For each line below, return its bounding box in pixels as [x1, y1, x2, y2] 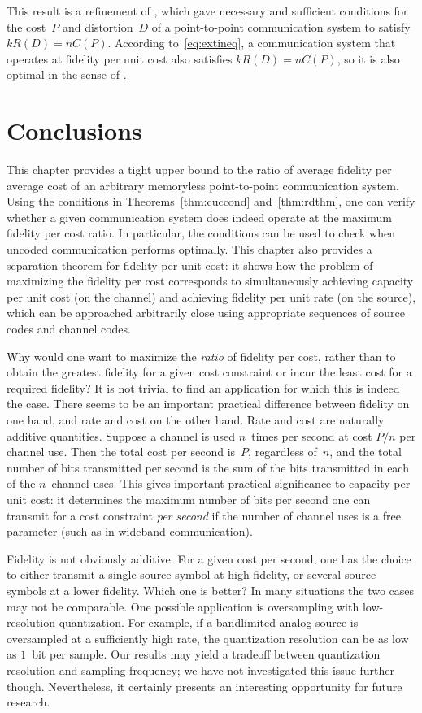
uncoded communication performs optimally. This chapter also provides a [7, 241, 372, 258]
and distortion [62, 18, 133, 35]
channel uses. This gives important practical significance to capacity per [51, 475, 411, 492]
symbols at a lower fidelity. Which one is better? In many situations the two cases [7, 581, 415, 598]
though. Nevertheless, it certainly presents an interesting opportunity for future [7, 677, 402, 694]
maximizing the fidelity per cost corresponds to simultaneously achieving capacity [7, 272, 414, 289]
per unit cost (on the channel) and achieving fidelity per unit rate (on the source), [7, 288, 416, 305]
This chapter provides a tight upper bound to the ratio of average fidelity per [7, 161, 392, 178]
